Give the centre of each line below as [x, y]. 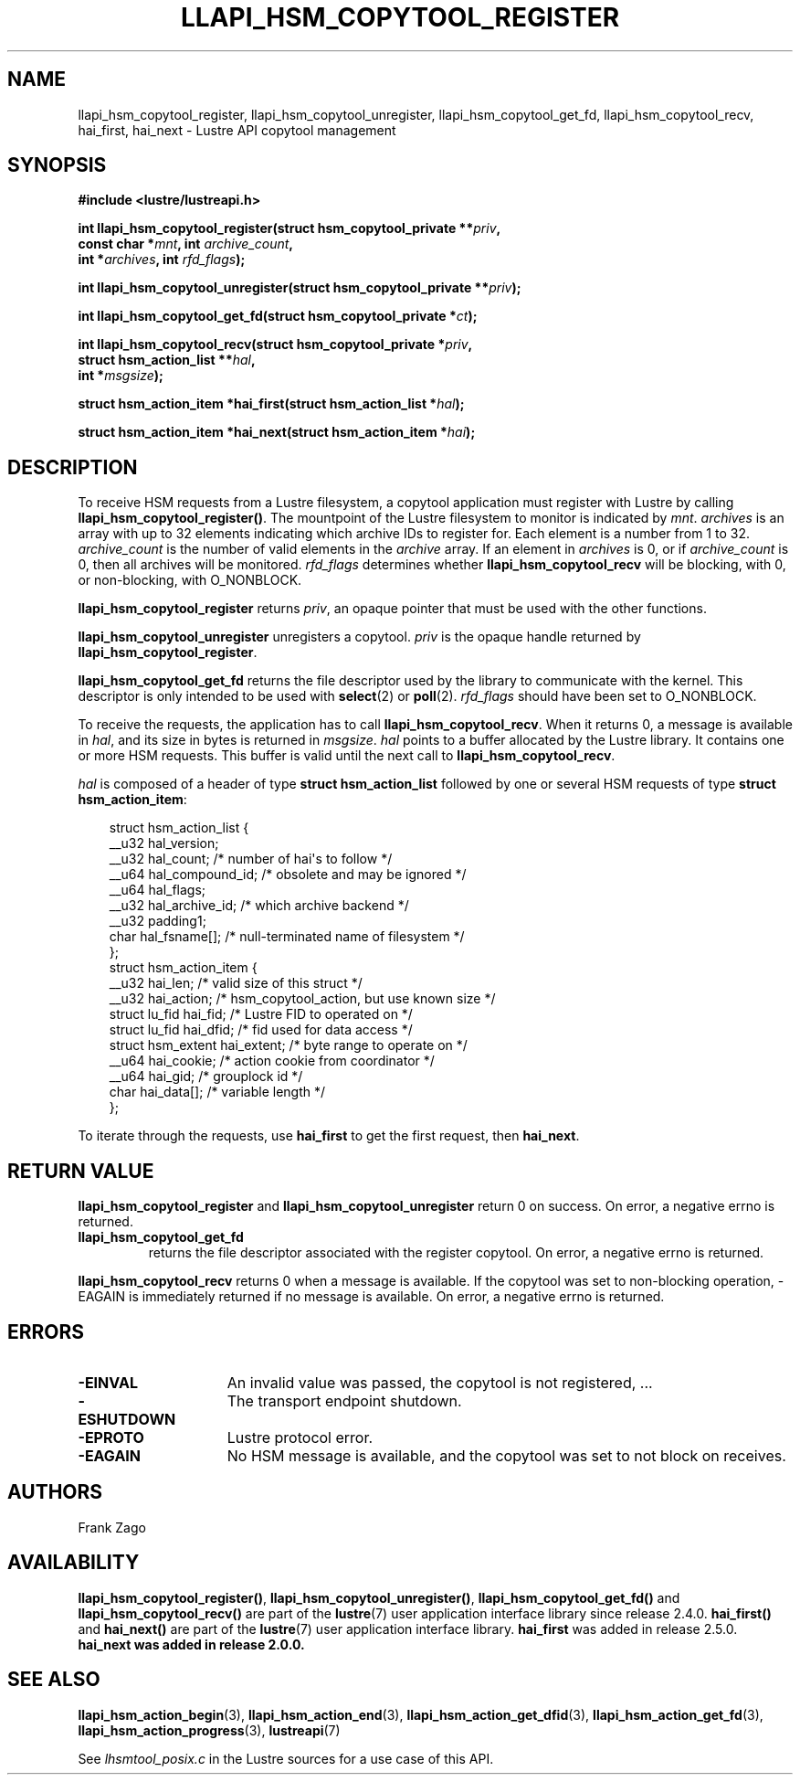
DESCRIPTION [73, 467]
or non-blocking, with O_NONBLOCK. [190, 580]
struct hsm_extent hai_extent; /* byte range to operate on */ [288, 1045]
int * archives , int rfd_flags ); [162, 260]
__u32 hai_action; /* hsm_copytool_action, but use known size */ [302, 999]
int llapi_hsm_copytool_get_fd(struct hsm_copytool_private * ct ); [278, 316]
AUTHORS [55, 1492]
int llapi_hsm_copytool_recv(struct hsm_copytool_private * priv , [275, 345]
